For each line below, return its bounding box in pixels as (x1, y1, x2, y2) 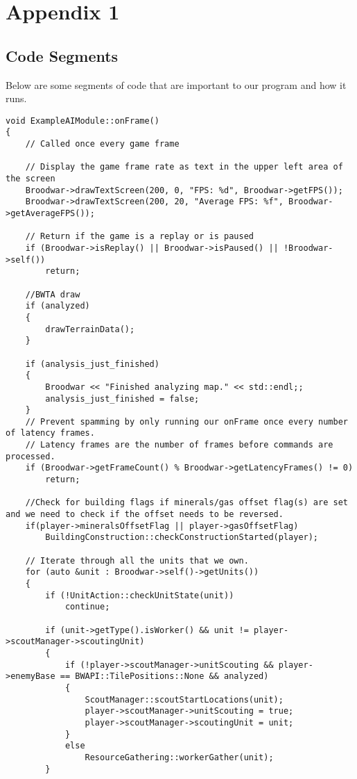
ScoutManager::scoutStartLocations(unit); (85, 694, 284, 705)
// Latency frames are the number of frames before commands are (25, 440, 333, 450)
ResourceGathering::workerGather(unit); (85, 752, 274, 762)
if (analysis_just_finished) (25, 359, 159, 369)
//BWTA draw (25, 289, 80, 300)
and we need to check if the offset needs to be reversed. (6, 509, 284, 520)
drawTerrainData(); (45, 324, 135, 334)
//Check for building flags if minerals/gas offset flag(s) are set (25, 498, 348, 508)
